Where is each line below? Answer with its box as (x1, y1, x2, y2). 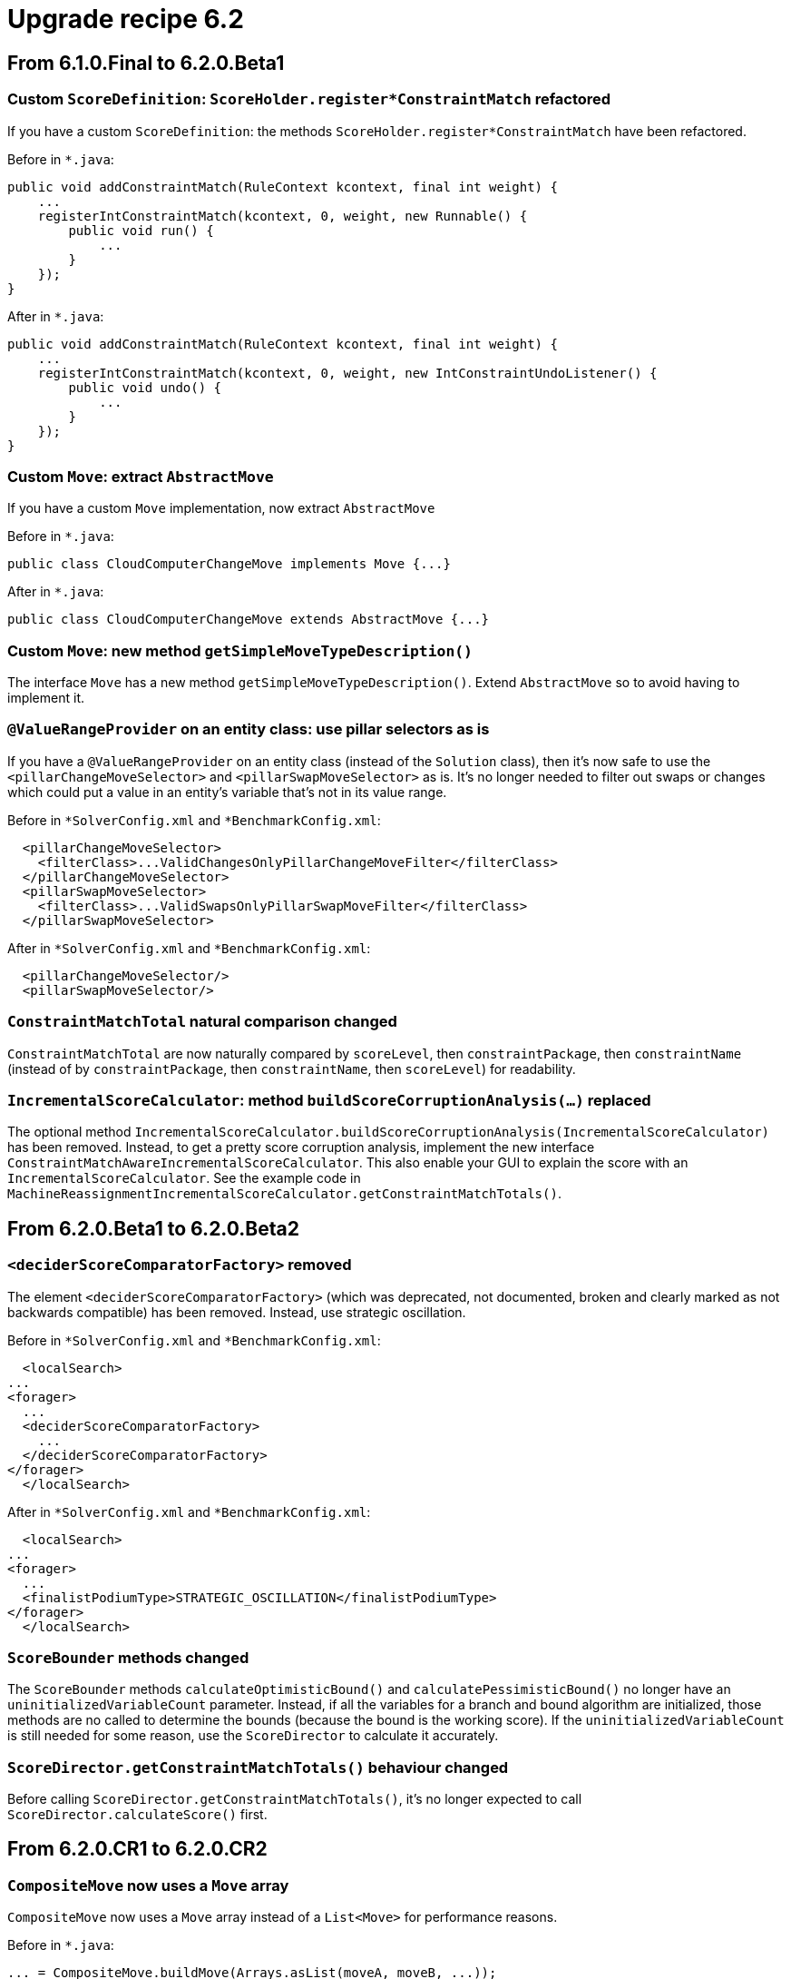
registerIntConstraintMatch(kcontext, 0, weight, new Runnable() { (37, 208, 528, 223)
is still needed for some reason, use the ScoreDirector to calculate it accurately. (7, 1728, 499, 1744)
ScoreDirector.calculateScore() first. (7, 1807, 268, 1823)
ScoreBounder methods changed (7, 1648, 249, 1667)
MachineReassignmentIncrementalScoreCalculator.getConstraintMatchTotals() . (7, 1186, 562, 1202)
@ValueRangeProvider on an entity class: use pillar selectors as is (7, 720, 490, 739)
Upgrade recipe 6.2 (7, 4, 244, 34)
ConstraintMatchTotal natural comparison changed (7, 1012, 397, 1031)
